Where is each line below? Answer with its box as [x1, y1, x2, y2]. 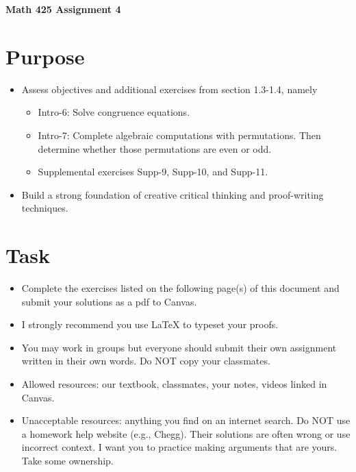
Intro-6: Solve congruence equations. [38, 105, 190, 119]
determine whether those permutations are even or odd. [38, 141, 272, 156]
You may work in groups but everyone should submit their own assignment [21, 340, 337, 354]
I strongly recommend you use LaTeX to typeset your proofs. [21, 317, 279, 332]
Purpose [5, 42, 85, 70]
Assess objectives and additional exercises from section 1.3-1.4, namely [21, 82, 318, 96]
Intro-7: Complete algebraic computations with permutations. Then [38, 127, 321, 142]
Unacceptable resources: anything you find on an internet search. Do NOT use [21, 413, 351, 427]
